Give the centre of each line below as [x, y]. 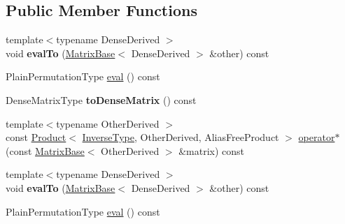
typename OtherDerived [108, 123]
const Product [36, 137]
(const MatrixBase [45, 150]
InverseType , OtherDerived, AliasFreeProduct [181, 137]
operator [317, 137]
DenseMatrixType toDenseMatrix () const [101, 99]
